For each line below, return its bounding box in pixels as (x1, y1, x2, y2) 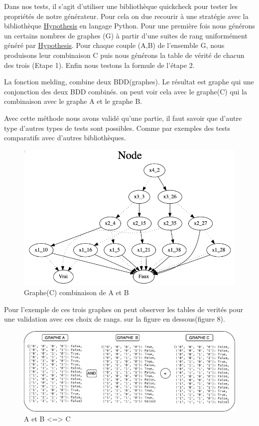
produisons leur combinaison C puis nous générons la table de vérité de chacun (4, 49, 245, 60)
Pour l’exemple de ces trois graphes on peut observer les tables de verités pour (4, 304, 244, 314)
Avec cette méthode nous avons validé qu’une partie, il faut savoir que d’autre (4, 112, 242, 123)
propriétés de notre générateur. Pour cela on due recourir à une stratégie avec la (4, 10, 249, 21)
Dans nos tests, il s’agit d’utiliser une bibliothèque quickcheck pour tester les (4, 1, 238, 11)
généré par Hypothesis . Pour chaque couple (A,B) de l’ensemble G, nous (4, 40, 225, 50)
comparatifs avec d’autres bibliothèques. (4, 132, 126, 143)
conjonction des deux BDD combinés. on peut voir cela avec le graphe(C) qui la (4, 86, 248, 96)
